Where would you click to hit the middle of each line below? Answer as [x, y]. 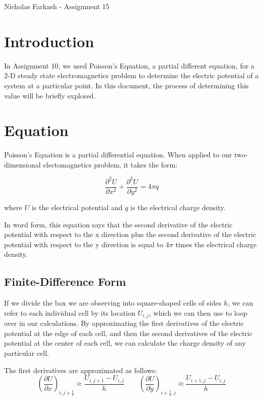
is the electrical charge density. [178, 207]
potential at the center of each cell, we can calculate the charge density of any [125, 343]
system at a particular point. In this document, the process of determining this [126, 85]
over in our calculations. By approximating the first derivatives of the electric [124, 323]
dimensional [23, 164]
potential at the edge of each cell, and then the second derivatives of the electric [128, 333]
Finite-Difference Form [65, 281]
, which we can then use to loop [198, 312]
